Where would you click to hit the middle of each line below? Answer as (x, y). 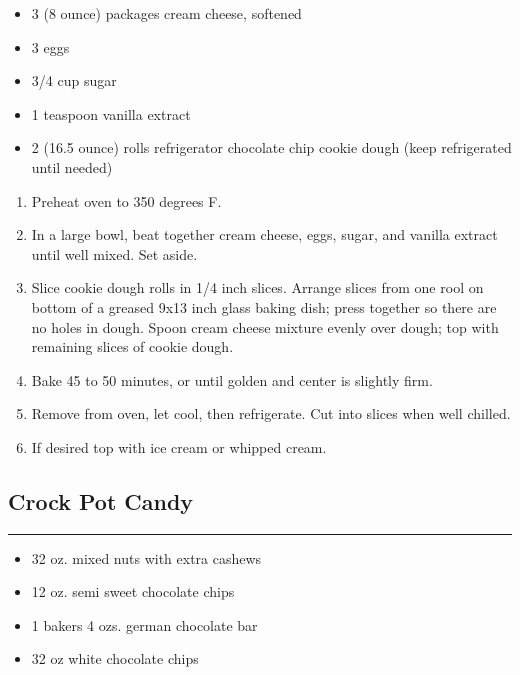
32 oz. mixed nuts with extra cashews (146, 557)
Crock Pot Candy (101, 500)
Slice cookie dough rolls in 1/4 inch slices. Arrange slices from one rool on (257, 287)
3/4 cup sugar (74, 80)
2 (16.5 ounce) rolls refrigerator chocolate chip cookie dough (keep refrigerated (271, 147)
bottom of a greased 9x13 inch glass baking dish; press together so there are (264, 306)
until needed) (72, 166)
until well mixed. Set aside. (114, 253)
